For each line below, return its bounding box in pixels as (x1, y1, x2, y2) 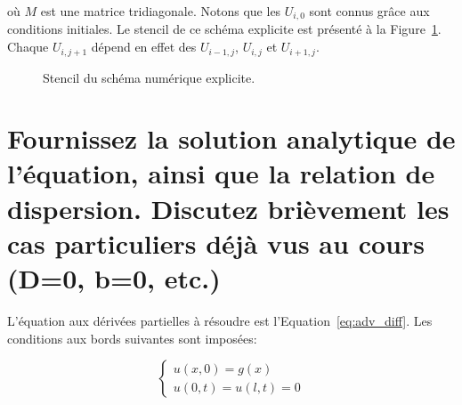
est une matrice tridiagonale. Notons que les (40, 2, 281, 20)
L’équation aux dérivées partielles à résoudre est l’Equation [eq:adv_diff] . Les (7, 311, 433, 329)
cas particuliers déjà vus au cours (7, 224, 425, 261)
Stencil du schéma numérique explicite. (43, 68, 255, 86)
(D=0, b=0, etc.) (7, 260, 221, 296)
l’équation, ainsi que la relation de (7, 155, 435, 191)
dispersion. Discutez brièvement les (7, 190, 450, 226)
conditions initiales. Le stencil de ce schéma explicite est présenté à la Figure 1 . (7, 20, 442, 38)
